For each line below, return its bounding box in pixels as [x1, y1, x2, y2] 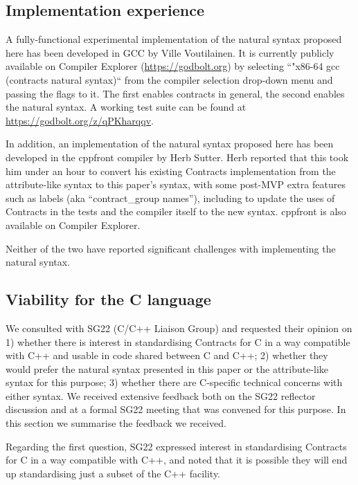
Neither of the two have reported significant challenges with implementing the [6, 241, 336, 255]
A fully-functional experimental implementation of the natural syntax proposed [6, 32, 342, 46]
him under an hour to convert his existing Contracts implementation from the [6, 163, 336, 178]
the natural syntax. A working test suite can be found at [6, 100, 247, 114]
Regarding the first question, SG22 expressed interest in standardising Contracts [6, 439, 347, 453]
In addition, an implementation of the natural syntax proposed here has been [6, 136, 334, 151]
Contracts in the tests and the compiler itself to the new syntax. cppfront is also [6, 204, 346, 219]
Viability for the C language [6, 289, 211, 310]
